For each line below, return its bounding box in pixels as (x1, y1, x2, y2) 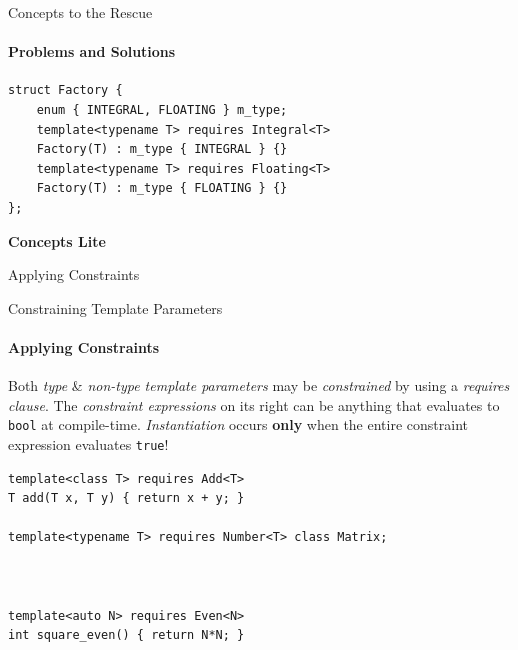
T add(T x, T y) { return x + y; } (8, 491, 245, 506)
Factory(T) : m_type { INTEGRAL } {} (36, 142, 288, 157)
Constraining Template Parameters (8, 297, 223, 318)
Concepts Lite (8, 230, 106, 251)
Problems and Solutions (8, 41, 176, 62)
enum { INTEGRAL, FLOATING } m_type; (36, 102, 288, 117)
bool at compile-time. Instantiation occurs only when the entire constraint (8, 414, 468, 435)
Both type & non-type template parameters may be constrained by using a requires (8, 375, 510, 396)
